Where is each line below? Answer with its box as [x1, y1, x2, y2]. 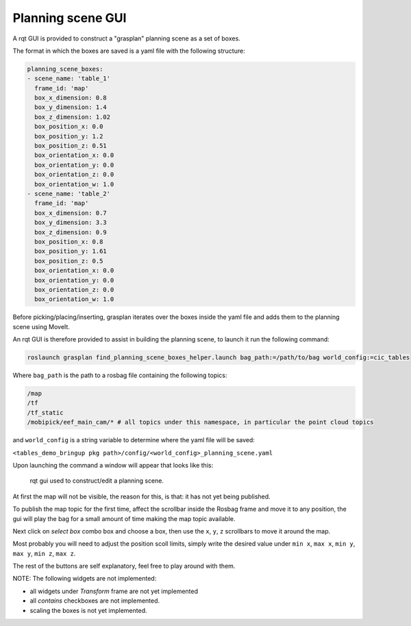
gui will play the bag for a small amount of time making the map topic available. [12, 514, 236, 522]
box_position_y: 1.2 [34, 132, 103, 140]
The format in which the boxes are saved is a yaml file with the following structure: [12, 47, 246, 55]
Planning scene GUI [12, 10, 127, 25]
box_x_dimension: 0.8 [34, 94, 108, 102]
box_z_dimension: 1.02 [34, 113, 111, 121]
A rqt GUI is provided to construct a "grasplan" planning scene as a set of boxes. [12, 34, 241, 43]
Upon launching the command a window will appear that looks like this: [12, 461, 214, 469]
